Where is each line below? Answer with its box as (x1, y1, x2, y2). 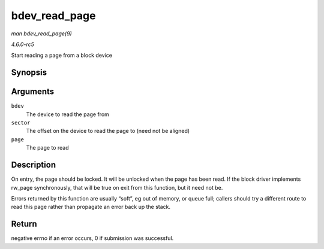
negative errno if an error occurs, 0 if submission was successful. (11, 235, 174, 242)
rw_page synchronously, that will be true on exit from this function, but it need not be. (11, 184, 223, 191)
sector (11, 120, 31, 126)
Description (11, 160, 56, 170)
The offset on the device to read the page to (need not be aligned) (26, 127, 190, 135)
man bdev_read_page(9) (11, 30, 72, 37)
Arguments (11, 87, 55, 97)
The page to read (26, 144, 69, 151)
